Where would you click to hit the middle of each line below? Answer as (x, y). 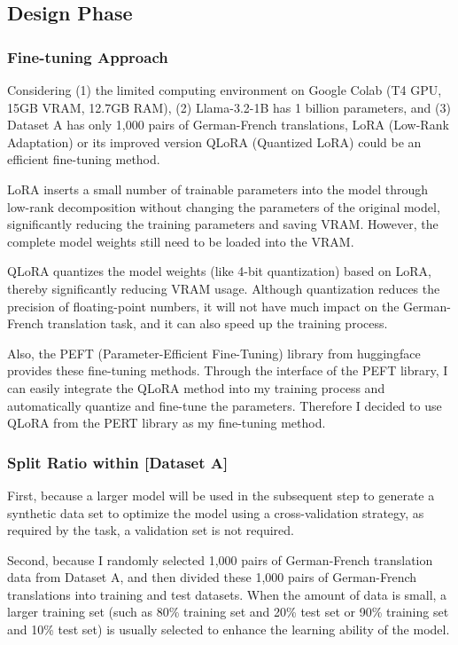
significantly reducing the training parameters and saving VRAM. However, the (223, 224)
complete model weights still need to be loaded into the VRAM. (181, 241)
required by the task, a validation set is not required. (151, 530)
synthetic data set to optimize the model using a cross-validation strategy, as (216, 512)
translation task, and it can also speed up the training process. (217, 323)
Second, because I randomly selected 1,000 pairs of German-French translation (220, 559)
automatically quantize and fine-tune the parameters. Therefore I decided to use (225, 405)
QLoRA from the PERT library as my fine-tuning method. (167, 423)
